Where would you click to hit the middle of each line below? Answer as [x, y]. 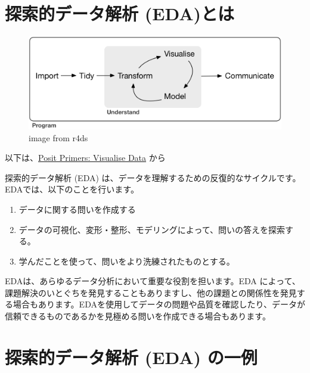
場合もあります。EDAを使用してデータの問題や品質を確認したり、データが [159, 304]
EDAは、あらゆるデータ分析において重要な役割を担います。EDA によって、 [153, 281]
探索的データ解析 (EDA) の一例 [131, 357]
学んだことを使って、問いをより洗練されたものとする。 [127, 261]
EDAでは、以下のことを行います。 [72, 189]
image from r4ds [58, 137]
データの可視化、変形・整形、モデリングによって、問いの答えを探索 [152, 229]
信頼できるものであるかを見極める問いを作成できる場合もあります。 [138, 316]
